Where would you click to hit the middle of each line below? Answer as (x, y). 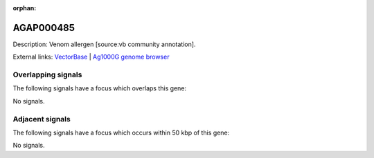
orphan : (25, 8)
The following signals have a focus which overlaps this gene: (100, 88)
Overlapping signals (47, 75)
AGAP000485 (44, 28)
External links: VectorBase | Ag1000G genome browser (91, 57)
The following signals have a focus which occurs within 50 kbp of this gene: (121, 132)
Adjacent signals (42, 119)
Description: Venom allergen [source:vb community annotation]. (104, 44)
